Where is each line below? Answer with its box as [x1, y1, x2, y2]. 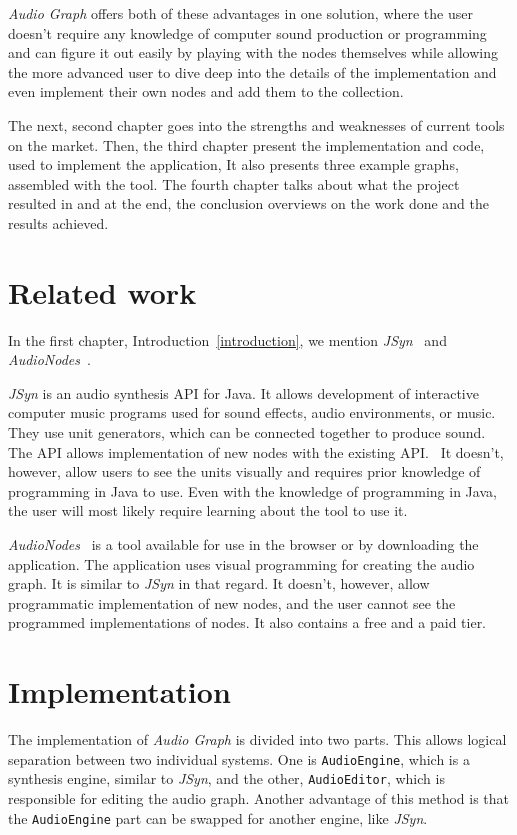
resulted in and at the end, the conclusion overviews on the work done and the [8, 193, 490, 214]
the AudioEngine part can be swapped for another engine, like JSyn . [8, 807, 428, 828]
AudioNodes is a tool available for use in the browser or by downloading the [8, 534, 479, 554]
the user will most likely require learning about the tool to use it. [8, 500, 408, 521]
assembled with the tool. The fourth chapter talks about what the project [8, 173, 460, 194]
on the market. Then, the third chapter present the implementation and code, [8, 134, 485, 155]
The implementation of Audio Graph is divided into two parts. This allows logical [8, 729, 507, 750]
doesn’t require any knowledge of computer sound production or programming [8, 22, 487, 43]
